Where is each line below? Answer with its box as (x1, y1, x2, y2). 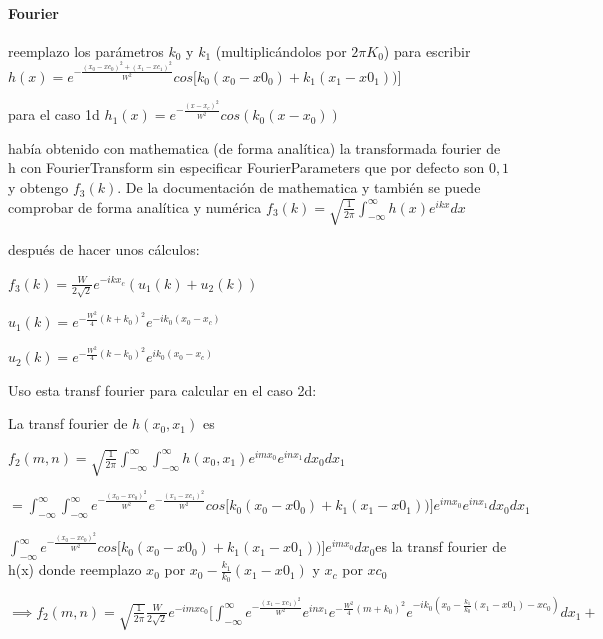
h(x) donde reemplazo (8, 559, 142, 580)
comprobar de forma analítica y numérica (8, 196, 262, 217)
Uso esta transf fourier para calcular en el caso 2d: (8, 379, 317, 400)
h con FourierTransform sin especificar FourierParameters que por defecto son (8, 157, 485, 178)
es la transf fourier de (375, 536, 507, 557)
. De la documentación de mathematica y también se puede (117, 177, 481, 198)
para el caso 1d (8, 104, 100, 125)
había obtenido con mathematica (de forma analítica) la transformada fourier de (8, 137, 501, 158)
